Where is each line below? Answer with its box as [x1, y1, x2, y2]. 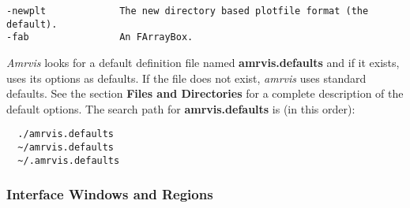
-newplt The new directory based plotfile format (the [6, 6, 369, 17]
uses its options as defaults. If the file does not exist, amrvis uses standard [6, 69, 367, 86]
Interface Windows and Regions [6, 184, 213, 204]
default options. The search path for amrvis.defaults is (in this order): [6, 100, 355, 117]
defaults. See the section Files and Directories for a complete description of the [6, 85, 404, 102]
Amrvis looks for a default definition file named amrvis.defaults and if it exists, [6, 54, 400, 70]
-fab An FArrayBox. [6, 32, 194, 43]
